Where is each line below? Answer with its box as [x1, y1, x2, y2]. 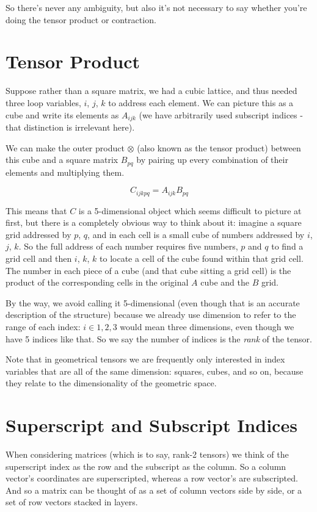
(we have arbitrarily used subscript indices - [139, 108, 303, 121]
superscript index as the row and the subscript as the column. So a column [5, 460, 286, 472]
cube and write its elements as [5, 108, 119, 121]
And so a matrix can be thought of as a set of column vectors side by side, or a [5, 483, 302, 496]
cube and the [200, 276, 249, 289]
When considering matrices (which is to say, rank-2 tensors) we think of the [5, 448, 289, 461]
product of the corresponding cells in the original [5, 276, 189, 289]
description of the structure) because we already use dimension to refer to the [5, 308, 296, 321]
